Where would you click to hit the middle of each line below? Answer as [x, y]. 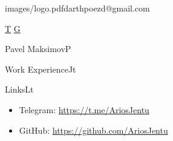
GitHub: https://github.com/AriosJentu [93, 130]
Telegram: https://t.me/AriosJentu [84, 109]
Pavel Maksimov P [38, 49]
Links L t [19, 89]
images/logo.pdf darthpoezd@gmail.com [77, 8]
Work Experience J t [41, 69]
